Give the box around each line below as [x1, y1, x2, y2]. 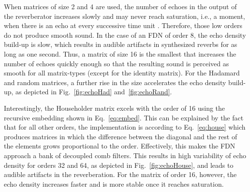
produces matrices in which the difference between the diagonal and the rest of [4, 131, 237, 141]
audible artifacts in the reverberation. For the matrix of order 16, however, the [4, 169, 237, 179]
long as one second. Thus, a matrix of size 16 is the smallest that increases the [4, 48, 236, 59]
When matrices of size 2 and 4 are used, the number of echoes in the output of [4, 1, 237, 11]
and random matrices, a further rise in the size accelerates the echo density [4, 77, 226, 87]
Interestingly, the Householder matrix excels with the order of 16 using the [4, 103, 225, 113]
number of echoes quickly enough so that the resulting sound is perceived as [4, 58, 229, 68]
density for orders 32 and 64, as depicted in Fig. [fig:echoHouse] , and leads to [4, 160, 234, 170]
